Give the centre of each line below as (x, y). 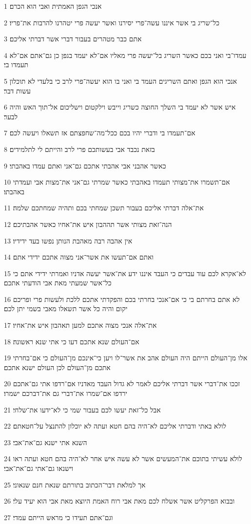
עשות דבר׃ (17, 90)
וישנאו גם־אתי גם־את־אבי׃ (39, 468)
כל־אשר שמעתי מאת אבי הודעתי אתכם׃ (58, 283)
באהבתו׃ (14, 191)
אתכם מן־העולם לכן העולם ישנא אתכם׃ (57, 367)
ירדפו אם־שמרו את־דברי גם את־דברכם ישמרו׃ (66, 393)
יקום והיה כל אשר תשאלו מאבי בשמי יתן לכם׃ (66, 309)
